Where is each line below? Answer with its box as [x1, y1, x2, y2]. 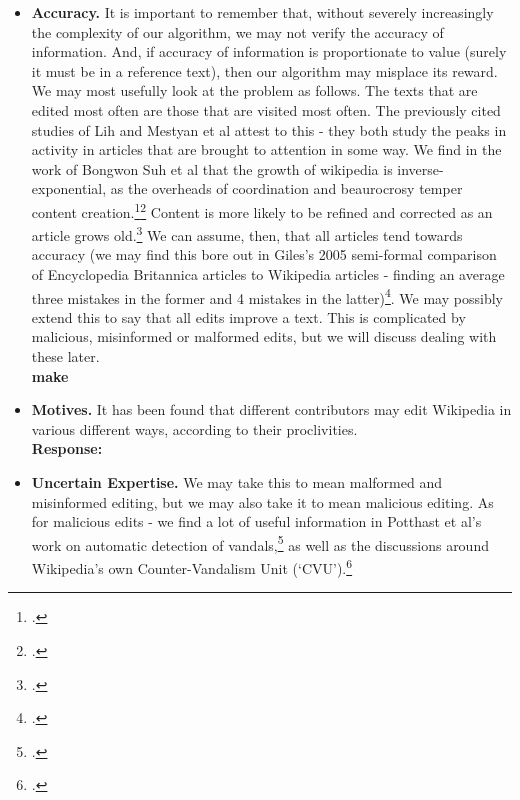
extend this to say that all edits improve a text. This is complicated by [31, 306, 466, 327]
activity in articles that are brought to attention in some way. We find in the [31, 139, 502, 160]
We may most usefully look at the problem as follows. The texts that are [31, 80, 478, 101]
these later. [31, 346, 100, 367]
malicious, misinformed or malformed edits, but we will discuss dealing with [31, 326, 497, 347]
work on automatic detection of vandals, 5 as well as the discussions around [31, 531, 489, 555]
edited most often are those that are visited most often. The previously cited [31, 99, 501, 120]
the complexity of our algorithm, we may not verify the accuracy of [31, 21, 444, 42]
